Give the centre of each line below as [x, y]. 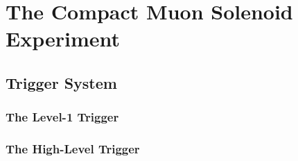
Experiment [63, 39]
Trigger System [61, 82]
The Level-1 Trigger [62, 117]
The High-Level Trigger [73, 149]
